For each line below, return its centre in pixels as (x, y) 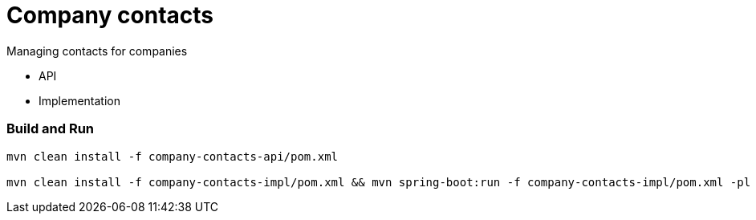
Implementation (79, 100)
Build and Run (51, 129)
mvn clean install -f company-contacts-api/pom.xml (173, 156)
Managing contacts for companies (97, 51)
